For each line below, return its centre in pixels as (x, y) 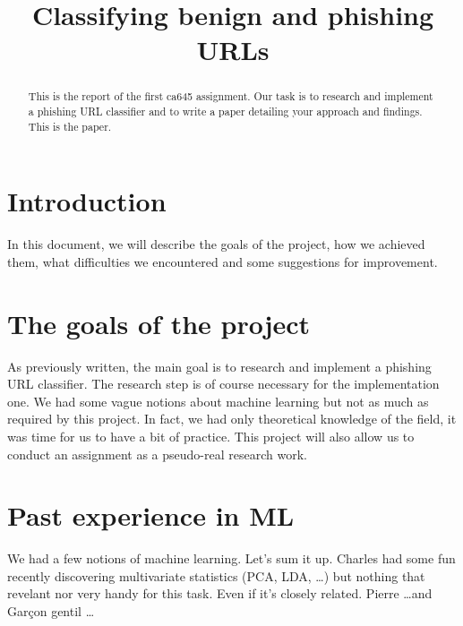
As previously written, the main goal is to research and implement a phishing (219, 366)
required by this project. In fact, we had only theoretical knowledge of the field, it (232, 419)
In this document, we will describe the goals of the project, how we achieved (216, 244)
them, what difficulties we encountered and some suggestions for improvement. (223, 261)
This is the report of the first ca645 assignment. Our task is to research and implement (231, 96)
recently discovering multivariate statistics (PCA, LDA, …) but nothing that (216, 575)
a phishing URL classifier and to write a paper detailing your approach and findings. (225, 111)
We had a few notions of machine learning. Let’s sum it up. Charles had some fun (231, 558)
